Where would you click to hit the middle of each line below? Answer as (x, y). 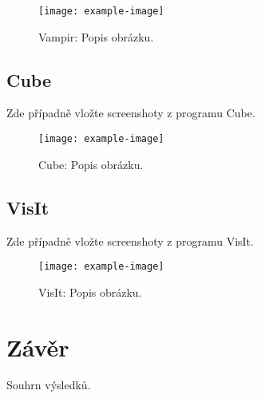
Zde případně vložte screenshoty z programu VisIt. (130, 240)
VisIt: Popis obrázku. (90, 292)
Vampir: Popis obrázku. (96, 36)
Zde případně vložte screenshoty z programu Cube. (131, 113)
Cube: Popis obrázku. (91, 164)
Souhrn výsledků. (49, 385)
